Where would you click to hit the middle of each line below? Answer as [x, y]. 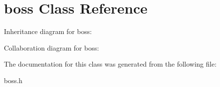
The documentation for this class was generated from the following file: [110, 64]
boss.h [13, 80]
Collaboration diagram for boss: [52, 47]
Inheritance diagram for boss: [48, 31]
